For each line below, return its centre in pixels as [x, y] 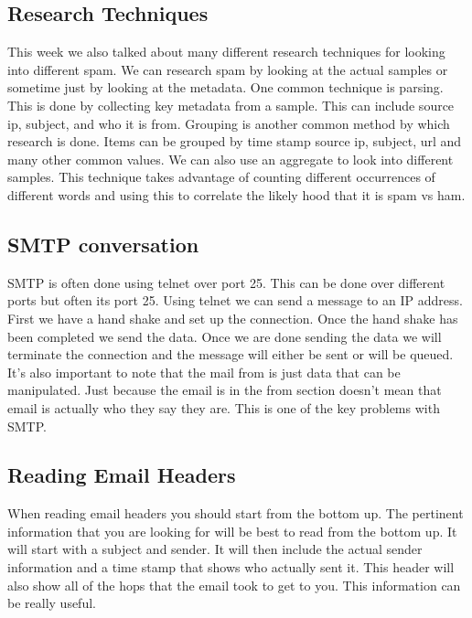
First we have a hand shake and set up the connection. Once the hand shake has [233, 318]
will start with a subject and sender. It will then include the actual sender [215, 549]
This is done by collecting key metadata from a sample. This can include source [231, 105]
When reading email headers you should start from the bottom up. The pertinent [236, 513]
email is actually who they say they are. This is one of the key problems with [224, 407]
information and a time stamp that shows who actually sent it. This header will [231, 567]
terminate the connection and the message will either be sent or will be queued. [231, 354]
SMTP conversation [103, 244]
